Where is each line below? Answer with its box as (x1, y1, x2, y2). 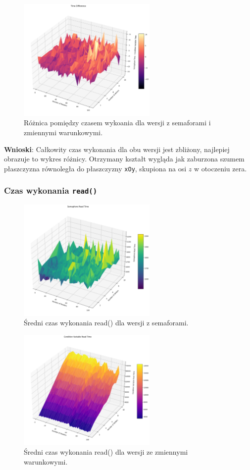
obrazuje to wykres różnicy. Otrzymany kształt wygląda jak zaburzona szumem (4, 154, 245, 164)
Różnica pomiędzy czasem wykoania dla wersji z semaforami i (24, 117, 211, 128)
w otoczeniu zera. (194, 163, 247, 173)
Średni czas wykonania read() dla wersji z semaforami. (24, 317, 189, 328)
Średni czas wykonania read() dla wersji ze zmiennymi (24, 447, 188, 457)
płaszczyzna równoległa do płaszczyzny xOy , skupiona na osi (4, 163, 187, 173)
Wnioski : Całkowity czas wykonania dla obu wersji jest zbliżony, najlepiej (4, 144, 230, 154)
